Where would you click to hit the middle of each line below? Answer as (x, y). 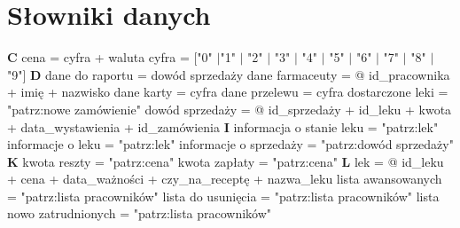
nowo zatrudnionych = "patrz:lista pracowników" (140, 213)
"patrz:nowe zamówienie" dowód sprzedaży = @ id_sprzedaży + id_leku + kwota (230, 109)
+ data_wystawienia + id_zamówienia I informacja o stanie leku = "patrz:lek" (223, 126)
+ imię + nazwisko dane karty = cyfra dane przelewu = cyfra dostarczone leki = (228, 92)
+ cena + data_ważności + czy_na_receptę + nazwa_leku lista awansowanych (225, 179)
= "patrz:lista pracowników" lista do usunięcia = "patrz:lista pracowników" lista (223, 196)
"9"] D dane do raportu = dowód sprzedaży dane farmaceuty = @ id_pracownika (229, 74)
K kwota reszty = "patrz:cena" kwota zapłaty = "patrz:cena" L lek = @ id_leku (226, 161)
